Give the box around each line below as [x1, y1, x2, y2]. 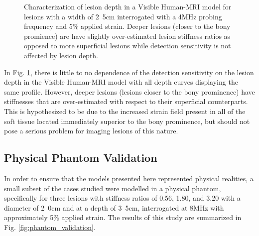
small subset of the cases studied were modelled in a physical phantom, [4, 183, 221, 193]
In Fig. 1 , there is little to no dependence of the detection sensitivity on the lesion [4, 67, 254, 77]
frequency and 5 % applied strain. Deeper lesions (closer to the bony [24, 21, 231, 31]
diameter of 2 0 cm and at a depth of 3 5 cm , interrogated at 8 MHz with [4, 202, 224, 213]
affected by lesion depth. [24, 50, 99, 60]
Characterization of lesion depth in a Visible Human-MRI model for [24, 1, 232, 11]
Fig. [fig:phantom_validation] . [4, 222, 96, 232]
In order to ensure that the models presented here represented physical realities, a [4, 173, 254, 183]
